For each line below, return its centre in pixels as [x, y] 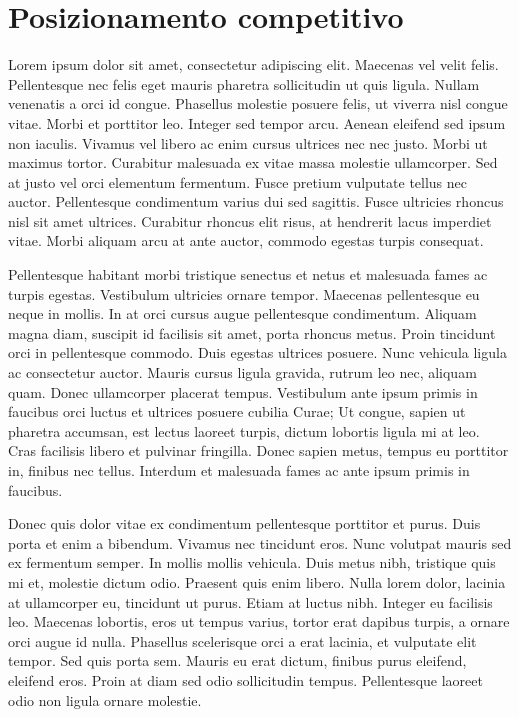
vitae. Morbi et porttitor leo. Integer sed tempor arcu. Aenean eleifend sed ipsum [257, 122]
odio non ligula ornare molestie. [105, 699]
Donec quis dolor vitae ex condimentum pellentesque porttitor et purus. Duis [244, 523]
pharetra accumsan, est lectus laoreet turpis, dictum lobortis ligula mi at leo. [244, 430]
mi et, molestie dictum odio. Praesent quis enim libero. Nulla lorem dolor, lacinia [257, 581]
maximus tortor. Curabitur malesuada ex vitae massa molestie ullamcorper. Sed [253, 162]
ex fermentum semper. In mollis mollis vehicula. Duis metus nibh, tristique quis [252, 562]
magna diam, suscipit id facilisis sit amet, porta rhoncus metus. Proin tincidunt [252, 332]
